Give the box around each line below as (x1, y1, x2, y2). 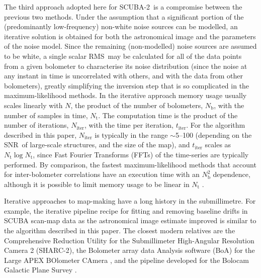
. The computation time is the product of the (98, 110, 238, 120)
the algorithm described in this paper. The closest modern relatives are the (4, 225, 235, 236)
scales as (205, 139, 231, 150)
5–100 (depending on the (175, 129, 252, 140)
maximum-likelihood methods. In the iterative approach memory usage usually (4, 90, 247, 101)
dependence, (213, 169, 250, 179)
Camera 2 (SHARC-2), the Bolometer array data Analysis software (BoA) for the (4, 245, 255, 255)
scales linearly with (4, 100, 63, 110)
